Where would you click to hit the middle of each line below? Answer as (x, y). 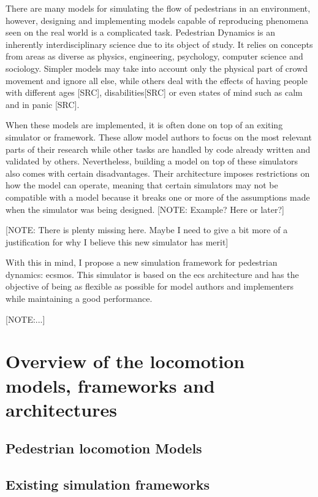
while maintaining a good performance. (79, 299)
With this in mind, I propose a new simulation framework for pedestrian (142, 262)
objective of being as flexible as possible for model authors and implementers (150, 286)
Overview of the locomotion (125, 361)
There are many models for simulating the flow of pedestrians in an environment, (158, 8)
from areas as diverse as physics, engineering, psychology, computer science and (154, 56)
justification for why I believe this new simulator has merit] (117, 241)
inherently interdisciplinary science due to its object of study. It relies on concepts (159, 44)
